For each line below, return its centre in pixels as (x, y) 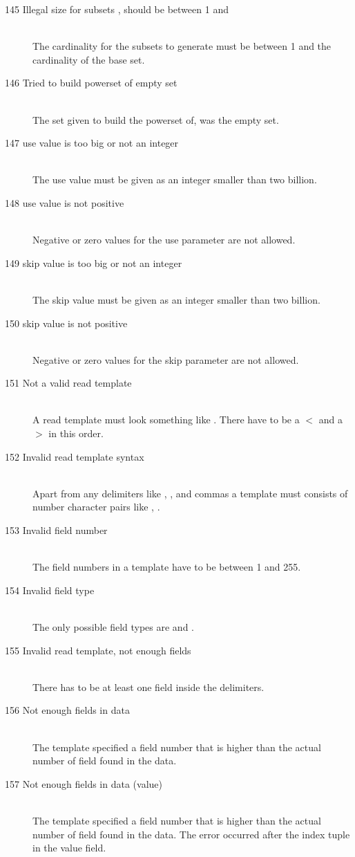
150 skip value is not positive (66, 323)
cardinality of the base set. (89, 59)
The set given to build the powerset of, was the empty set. (156, 119)
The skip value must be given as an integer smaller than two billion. (176, 299)
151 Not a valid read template (68, 383)
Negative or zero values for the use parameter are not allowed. (164, 240)
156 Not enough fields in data (67, 710)
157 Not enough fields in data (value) (84, 783)
